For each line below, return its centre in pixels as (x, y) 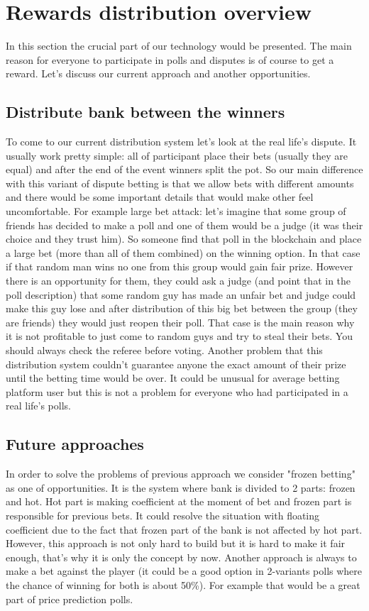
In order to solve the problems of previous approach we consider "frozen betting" (181, 474)
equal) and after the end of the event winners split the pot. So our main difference (184, 169)
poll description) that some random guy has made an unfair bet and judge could (181, 294)
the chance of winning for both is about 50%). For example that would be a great (183, 584)
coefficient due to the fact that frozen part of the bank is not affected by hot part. (184, 529)
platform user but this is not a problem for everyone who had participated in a (177, 391)
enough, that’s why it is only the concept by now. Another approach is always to (181, 557)
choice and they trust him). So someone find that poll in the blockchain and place (184, 239)
